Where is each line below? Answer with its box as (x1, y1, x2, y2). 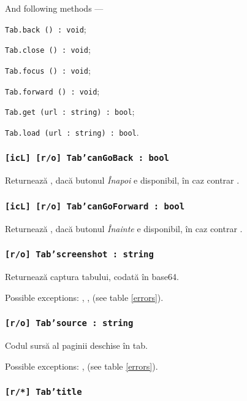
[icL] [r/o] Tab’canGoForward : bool (5, 201, 185, 211)
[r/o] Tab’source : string (5, 318, 134, 329)
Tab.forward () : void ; (5, 84, 100, 97)
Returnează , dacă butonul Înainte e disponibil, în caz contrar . (5, 222, 243, 235)
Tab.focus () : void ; (5, 63, 91, 76)
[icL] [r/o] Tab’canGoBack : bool (5, 153, 169, 163)
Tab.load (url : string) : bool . (5, 125, 139, 138)
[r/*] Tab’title (5, 387, 82, 397)
